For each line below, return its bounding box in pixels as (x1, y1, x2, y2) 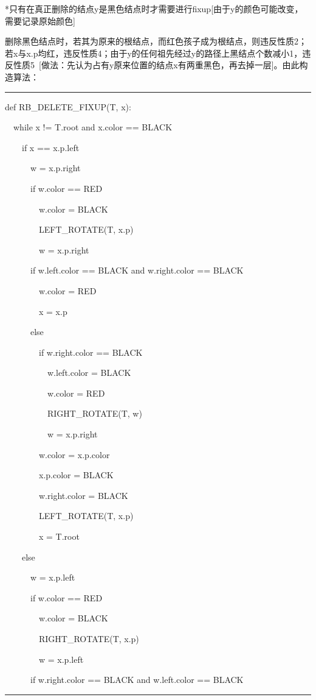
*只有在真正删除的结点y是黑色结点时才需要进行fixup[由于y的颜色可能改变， (5, 2, 303, 15)
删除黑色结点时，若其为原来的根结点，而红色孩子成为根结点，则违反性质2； (5, 35, 307, 48)
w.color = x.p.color (38, 448, 110, 461)
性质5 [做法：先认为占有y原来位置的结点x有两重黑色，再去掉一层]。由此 (13, 58, 300, 71)
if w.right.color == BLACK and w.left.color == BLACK (30, 673, 244, 686)
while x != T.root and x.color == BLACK (13, 121, 173, 133)
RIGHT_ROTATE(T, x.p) (38, 632, 139, 645)
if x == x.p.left (21, 141, 80, 154)
